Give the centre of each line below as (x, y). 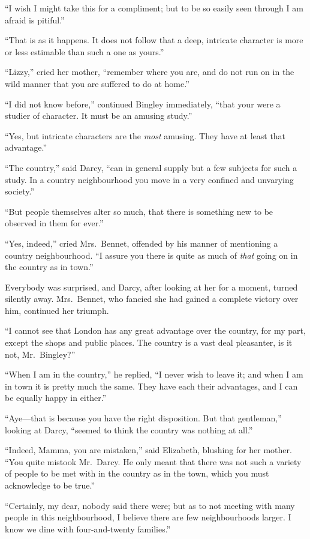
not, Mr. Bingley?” (40, 354)
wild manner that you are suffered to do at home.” (97, 83)
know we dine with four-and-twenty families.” (88, 528)
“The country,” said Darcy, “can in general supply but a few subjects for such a (151, 167)
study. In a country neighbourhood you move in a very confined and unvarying (149, 179)
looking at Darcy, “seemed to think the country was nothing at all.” (129, 429)
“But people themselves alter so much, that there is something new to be (139, 211)
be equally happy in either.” (56, 398)
